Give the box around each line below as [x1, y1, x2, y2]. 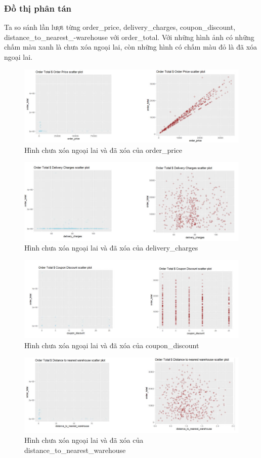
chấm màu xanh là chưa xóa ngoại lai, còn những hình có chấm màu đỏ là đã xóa [4, 41, 257, 52]
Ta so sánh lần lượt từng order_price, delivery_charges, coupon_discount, [4, 22, 236, 32]
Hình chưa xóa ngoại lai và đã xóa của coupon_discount [24, 340, 199, 350]
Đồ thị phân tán [4, 2, 72, 14]
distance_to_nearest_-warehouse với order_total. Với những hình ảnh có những [4, 31, 254, 42]
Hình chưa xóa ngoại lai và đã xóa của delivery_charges [24, 242, 198, 253]
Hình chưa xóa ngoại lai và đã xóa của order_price [24, 144, 183, 155]
